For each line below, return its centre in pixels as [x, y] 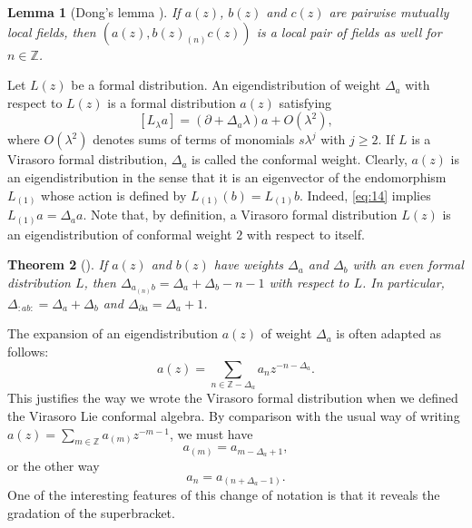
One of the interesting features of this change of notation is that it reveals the [224, 495]
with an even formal [408, 264]
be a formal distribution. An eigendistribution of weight [226, 85]
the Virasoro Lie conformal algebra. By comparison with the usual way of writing [234, 416]
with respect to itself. [305, 234]
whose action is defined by [114, 195]
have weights [249, 264]
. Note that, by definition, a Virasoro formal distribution [240, 215]
